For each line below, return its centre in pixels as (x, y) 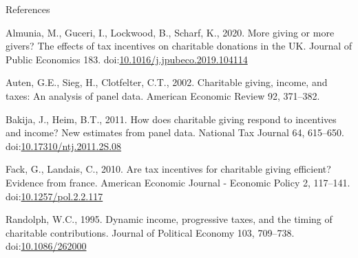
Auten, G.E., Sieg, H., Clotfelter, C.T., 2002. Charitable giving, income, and (167, 82)
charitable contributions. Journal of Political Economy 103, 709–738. (150, 232)
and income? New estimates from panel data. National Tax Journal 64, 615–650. (175, 132)
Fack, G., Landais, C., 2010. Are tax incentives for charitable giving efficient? (168, 169)
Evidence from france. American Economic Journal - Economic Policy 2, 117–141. (178, 182)
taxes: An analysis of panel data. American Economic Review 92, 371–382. (163, 95)
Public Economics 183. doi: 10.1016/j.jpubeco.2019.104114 (127, 59)
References (28, 9)
